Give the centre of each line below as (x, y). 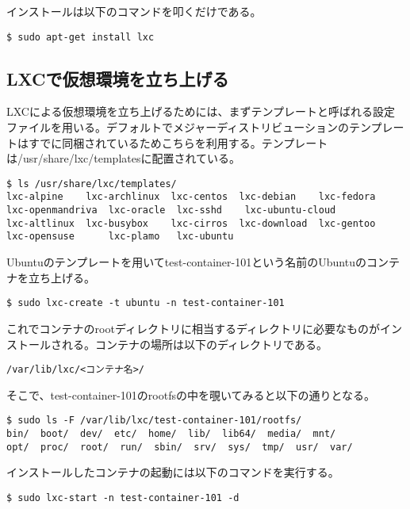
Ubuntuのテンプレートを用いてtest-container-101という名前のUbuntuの (186, 262)
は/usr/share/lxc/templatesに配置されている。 (124, 158)
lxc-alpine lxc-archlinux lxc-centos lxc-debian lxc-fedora (191, 197)
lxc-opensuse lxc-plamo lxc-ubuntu (120, 237)
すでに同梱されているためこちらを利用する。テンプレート (178, 142)
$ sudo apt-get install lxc (80, 37)
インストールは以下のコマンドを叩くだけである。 (134, 11)
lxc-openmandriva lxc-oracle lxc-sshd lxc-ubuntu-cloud (171, 210)
